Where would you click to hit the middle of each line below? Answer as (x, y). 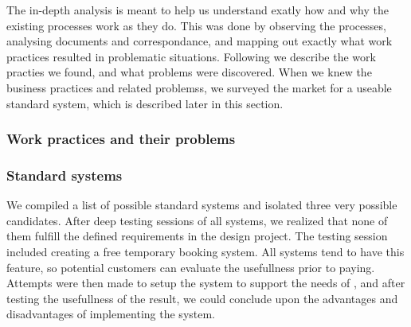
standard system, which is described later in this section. (145, 103)
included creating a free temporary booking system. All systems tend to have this (205, 251)
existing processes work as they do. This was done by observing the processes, (196, 25)
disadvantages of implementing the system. (111, 314)
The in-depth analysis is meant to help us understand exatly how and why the (198, 10)
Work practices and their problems (121, 139)
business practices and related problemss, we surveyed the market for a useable (199, 87)
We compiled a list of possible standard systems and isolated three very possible (202, 205)
